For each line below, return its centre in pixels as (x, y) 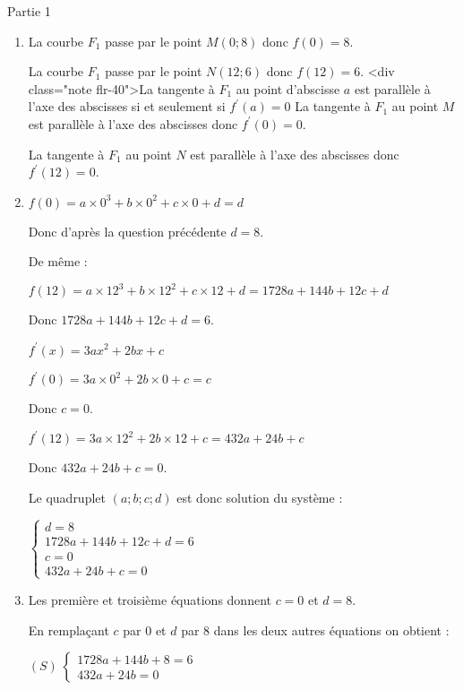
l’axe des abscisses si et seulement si (127, 106)
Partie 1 (29, 11)
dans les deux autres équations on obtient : (331, 630)
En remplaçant (69, 630)
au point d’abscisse (288, 88)
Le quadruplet (67, 497)
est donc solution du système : (260, 497)
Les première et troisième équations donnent (150, 599)
